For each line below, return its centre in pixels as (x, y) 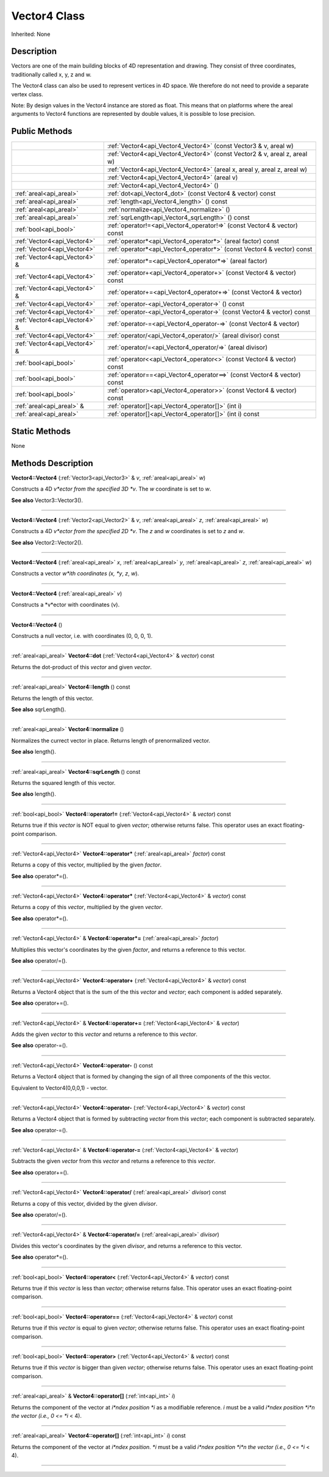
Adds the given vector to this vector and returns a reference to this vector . (104, 1034)
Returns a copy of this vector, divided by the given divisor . (84, 1203)
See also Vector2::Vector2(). (47, 542)
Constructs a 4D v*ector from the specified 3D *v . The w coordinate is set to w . (111, 489)
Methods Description (52, 463)
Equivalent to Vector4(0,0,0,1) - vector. (59, 1088)
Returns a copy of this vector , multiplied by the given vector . (87, 907)
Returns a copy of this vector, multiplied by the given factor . (86, 865)
